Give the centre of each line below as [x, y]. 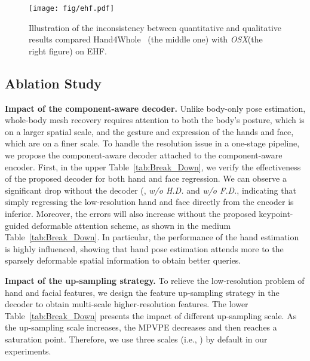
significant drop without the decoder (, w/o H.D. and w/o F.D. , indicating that [151, 190]
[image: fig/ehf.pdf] [72, 8]
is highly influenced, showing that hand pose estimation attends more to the [144, 248]
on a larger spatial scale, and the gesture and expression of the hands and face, [149, 131]
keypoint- [276, 213]
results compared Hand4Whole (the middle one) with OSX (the [146, 39]
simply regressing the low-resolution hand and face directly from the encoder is [149, 202]
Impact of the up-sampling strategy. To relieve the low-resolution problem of [155, 280]
